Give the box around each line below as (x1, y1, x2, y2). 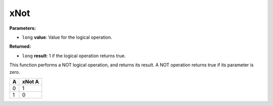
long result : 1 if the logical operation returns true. (22, 53, 126, 59)
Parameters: (9, 25, 36, 31)
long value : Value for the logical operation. (22, 34, 112, 40)
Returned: (9, 43, 31, 50)
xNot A (22, 78, 39, 85)
